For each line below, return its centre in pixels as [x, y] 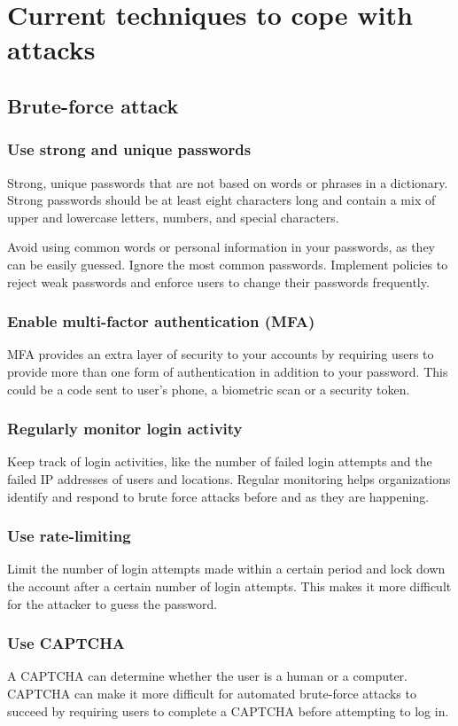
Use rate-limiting [69, 536]
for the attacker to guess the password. [113, 603]
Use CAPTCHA [66, 643]
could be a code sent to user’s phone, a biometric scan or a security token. [209, 389]
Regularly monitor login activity [125, 429]
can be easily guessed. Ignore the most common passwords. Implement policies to [228, 264]
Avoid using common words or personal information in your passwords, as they [221, 247]
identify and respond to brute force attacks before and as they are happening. [218, 496]
